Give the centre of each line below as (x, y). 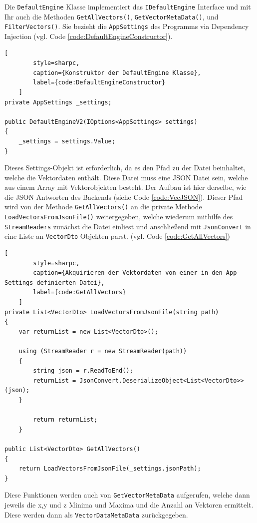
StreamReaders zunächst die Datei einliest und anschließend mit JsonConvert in (128, 226)
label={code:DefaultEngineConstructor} (99, 83)
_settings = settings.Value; (67, 141)
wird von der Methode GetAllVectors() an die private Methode (103, 207)
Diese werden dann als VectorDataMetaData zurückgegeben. (96, 514)
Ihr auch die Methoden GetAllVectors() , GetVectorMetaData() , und (112, 16)
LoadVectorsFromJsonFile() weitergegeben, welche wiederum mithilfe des (119, 217)
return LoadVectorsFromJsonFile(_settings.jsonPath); (110, 469)
